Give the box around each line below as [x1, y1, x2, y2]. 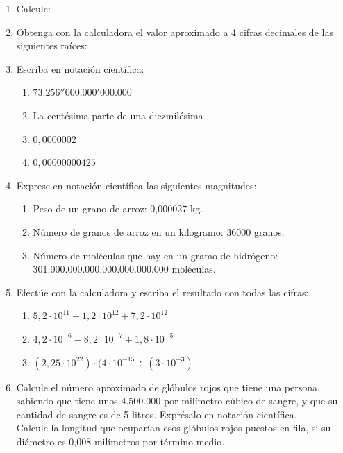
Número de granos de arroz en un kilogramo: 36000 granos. [33, 224, 285, 239]
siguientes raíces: [16, 38, 87, 53]
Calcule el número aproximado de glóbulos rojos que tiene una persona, [16, 379, 320, 394]
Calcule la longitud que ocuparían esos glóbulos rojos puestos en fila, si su [16, 420, 331, 435]
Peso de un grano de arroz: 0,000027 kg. [33, 201, 203, 216]
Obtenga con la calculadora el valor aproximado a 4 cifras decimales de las [16, 24, 333, 39]
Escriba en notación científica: [16, 61, 144, 76]
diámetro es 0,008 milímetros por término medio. [16, 434, 225, 448]
